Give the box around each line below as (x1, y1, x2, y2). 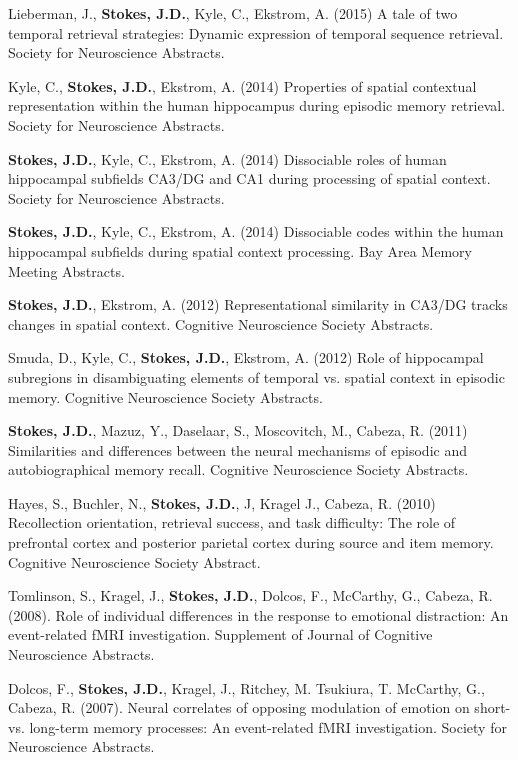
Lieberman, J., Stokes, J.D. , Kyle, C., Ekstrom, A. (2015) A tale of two (8, 3, 458, 23)
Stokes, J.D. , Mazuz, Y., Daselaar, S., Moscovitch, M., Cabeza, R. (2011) (8, 420, 468, 441)
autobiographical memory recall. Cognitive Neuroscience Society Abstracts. (8, 459, 469, 480)
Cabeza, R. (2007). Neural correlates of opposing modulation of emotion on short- (8, 697, 511, 718)
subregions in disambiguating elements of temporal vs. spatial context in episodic (8, 366, 505, 387)
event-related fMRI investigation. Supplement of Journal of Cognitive (8, 624, 433, 645)
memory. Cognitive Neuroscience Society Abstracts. (8, 386, 323, 407)
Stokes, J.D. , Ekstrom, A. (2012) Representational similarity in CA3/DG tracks (8, 294, 508, 315)
